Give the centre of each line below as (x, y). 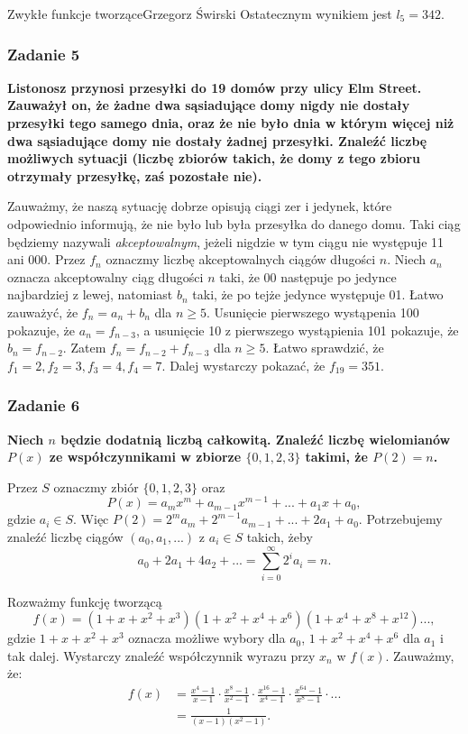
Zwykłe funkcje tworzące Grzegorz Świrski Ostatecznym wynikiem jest (200, 14)
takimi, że (336, 457)
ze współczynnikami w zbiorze (145, 457)
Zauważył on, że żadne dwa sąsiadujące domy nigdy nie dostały (209, 105)
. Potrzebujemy (400, 519)
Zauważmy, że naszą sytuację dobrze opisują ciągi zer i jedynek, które (200, 206)
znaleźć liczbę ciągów (65, 536)
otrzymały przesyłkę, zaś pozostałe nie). (135, 175)
